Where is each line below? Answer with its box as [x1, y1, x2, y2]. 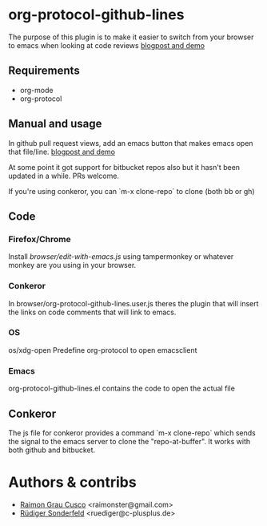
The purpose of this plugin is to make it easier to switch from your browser [8, 32, 254, 42]
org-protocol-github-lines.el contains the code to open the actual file [8, 383, 236, 394]
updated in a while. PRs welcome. [8, 171, 120, 180]
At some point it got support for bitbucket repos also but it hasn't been [8, 162, 241, 172]
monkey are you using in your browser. [8, 261, 137, 270]
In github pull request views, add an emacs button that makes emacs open [8, 138, 253, 148]
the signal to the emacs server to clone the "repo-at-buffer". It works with [8, 436, 251, 446]
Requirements [8, 64, 80, 78]
